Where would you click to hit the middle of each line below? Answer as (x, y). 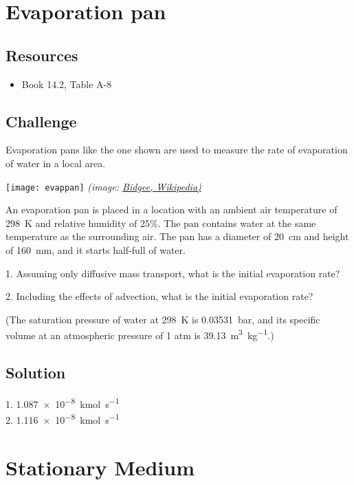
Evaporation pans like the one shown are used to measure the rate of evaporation (177, 150)
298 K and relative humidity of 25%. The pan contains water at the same (161, 223)
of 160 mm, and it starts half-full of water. (96, 250)
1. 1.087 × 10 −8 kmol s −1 (63, 402)
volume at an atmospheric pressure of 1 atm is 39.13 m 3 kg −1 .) (140, 334)
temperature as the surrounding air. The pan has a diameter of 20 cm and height (177, 236)
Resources (42, 55)
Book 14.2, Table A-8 (67, 84)
